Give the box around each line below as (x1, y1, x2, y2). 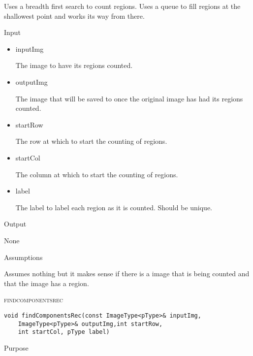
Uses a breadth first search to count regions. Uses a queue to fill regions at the (4, 1, 241, 11)
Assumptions (4, 252, 43, 262)
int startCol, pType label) (18, 328, 110, 336)
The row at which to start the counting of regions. (15, 136, 167, 146)
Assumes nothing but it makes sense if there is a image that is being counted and (4, 268, 250, 279)
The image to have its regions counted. (15, 60, 133, 70)
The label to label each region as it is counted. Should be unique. (15, 202, 213, 212)
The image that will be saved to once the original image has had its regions (15, 93, 243, 103)
